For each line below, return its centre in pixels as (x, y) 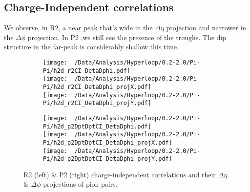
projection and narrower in (206, 28)
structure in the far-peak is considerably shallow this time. (91, 47)
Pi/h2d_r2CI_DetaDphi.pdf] (87, 71)
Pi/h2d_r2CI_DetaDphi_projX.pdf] (97, 87)
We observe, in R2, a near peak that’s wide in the (78, 28)
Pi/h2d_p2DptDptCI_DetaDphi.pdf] (97, 126)
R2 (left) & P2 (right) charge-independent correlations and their (120, 174)
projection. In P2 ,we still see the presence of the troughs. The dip (127, 37)
